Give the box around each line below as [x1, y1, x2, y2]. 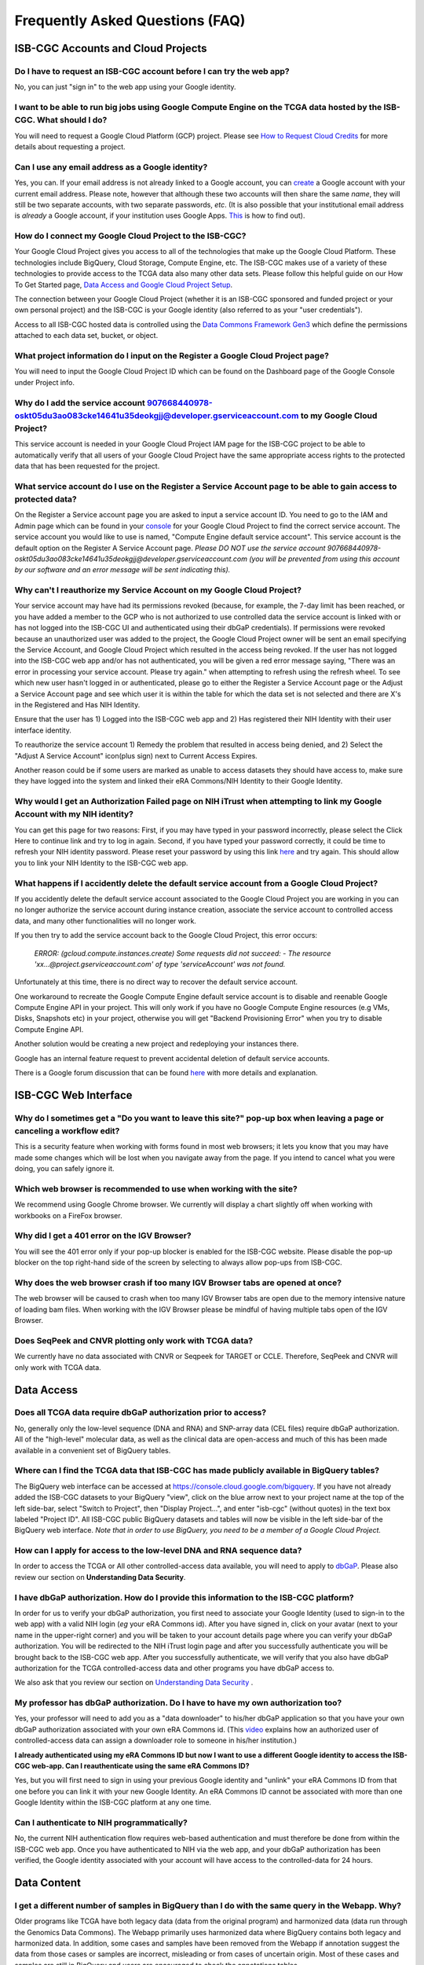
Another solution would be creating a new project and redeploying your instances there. [14, 1039, 299, 1049]
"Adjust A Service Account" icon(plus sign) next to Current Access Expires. [14, 751, 258, 760]
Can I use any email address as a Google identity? [14, 161, 208, 172]
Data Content [14, 1875, 82, 1890]
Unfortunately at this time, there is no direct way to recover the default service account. [14, 977, 298, 986]
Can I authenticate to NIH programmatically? [14, 1816, 188, 1827]
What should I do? [36, 115, 108, 126]
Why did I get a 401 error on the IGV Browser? [14, 1230, 192, 1241]
